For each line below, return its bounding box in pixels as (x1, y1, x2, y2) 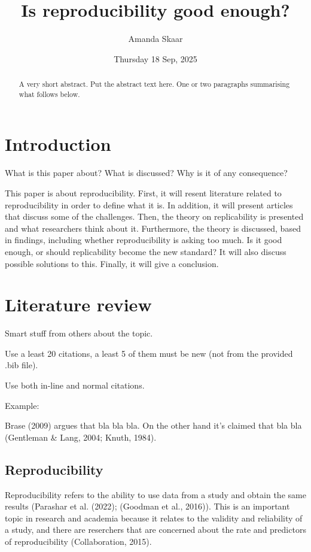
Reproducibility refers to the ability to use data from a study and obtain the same (5, 488, 306, 501)
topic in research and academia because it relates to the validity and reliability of (5, 511, 303, 524)
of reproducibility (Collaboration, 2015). (5, 535, 152, 547)
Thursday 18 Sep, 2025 (114, 52, 197, 65)
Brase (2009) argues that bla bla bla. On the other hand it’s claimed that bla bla (5, 419, 302, 432)
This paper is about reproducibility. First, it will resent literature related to (5, 186, 282, 199)
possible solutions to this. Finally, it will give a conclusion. (5, 257, 219, 269)
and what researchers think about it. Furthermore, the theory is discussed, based (5, 222, 301, 234)
